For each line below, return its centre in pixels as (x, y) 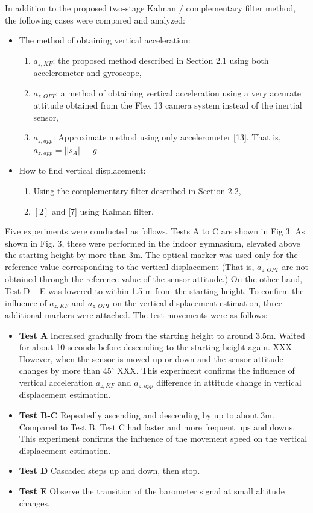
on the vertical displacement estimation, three (198, 302)
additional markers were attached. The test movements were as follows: (136, 315)
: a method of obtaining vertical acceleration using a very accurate (178, 93)
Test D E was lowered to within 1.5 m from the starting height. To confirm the (154, 290)
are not (295, 266)
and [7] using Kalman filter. (103, 211)
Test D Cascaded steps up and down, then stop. (109, 471)
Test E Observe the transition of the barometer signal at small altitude (152, 491)
